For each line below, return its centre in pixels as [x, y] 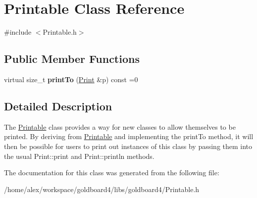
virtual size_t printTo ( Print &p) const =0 [71, 79]
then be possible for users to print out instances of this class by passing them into [128, 146]
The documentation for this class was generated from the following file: [112, 173]
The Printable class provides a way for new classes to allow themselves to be [120, 126]
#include [18, 32]
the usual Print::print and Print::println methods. [79, 156]
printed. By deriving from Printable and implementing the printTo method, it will [129, 136]
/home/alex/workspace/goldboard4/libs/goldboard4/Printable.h [102, 189]
